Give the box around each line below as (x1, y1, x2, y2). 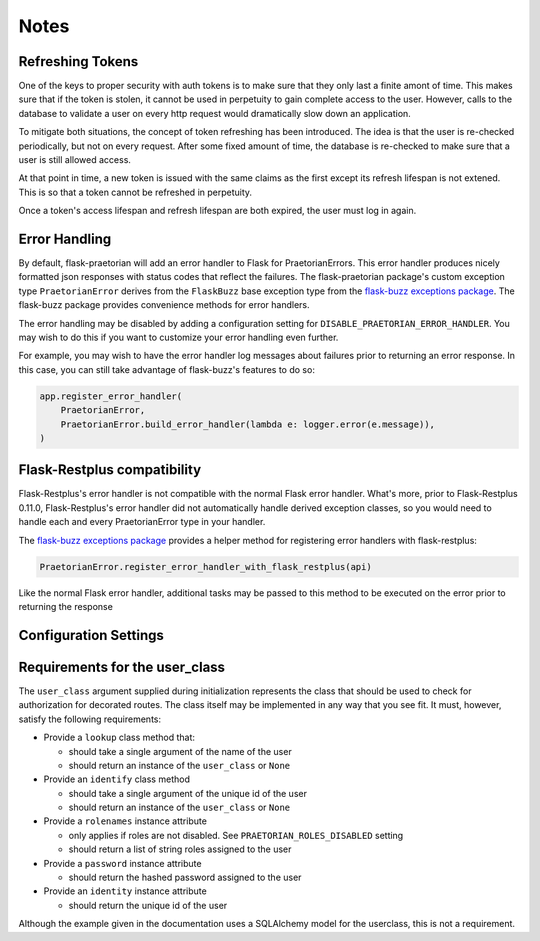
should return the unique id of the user (68, 899, 228, 911)
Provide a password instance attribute (43, 857, 202, 869)
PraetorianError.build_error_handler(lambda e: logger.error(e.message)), (60, 418, 435, 430)
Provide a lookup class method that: (43, 731, 195, 744)
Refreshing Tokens (18, 53, 139, 70)
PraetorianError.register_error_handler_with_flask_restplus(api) (39, 561, 372, 572)
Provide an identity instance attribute (43, 885, 207, 897)
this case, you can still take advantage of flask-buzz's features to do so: (18, 363, 315, 375)
